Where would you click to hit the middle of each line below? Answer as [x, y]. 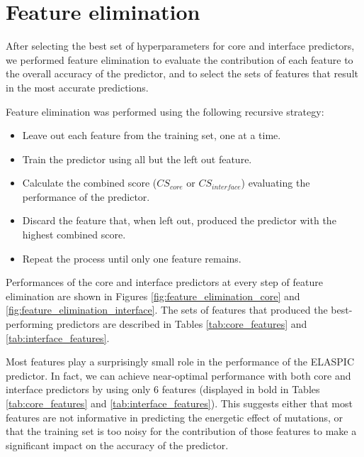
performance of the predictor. [86, 196]
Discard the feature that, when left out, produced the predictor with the [179, 220]
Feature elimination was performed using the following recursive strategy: [165, 111]
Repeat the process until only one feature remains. [132, 258]
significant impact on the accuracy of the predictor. [117, 445]
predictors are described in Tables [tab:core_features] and [182, 324]
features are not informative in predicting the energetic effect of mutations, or [174, 417]
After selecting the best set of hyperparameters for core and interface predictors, [180, 46]
